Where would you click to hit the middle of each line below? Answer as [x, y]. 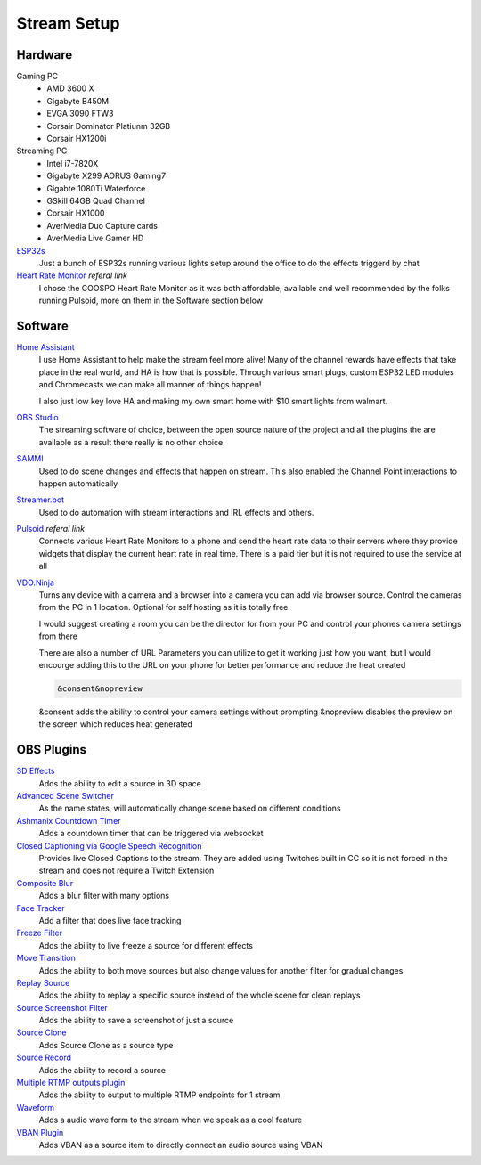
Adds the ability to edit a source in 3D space [120, 783]
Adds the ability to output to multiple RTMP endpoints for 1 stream [159, 1095]
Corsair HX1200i [77, 139]
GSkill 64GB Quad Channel [96, 200]
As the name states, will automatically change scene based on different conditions [190, 808]
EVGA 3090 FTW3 [81, 114]
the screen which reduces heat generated [116, 724]
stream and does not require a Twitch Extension [126, 871]
